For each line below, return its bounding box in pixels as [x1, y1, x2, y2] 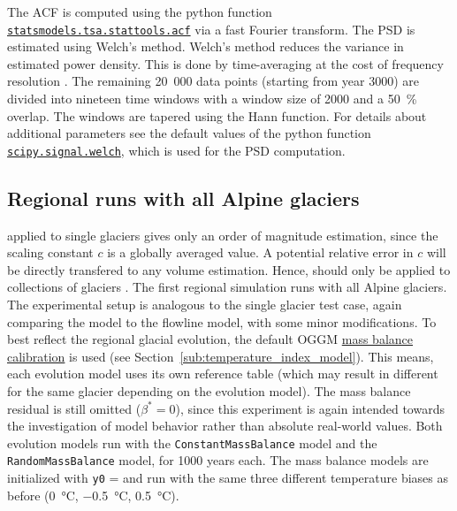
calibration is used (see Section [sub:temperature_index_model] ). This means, [7, 347, 434, 365]
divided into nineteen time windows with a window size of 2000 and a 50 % [7, 89, 417, 108]
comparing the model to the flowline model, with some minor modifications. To [7, 312, 437, 331]
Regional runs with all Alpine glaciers [7, 184, 360, 211]
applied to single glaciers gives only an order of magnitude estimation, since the [7, 225, 438, 244]
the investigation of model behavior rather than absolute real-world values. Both [7, 416, 443, 435]
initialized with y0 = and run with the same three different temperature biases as [7, 469, 448, 487]
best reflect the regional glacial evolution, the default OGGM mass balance [7, 330, 414, 348]
